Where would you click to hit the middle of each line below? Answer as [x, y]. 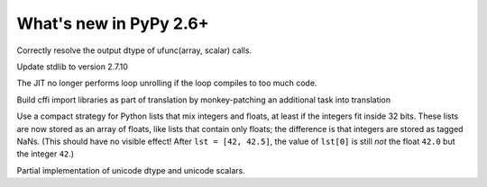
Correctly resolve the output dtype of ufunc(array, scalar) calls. [134, 50]
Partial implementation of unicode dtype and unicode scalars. [131, 170]
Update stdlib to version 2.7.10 [72, 67]
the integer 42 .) [46, 154]
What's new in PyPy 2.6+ [113, 23]
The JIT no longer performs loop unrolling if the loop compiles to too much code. [167, 83]
